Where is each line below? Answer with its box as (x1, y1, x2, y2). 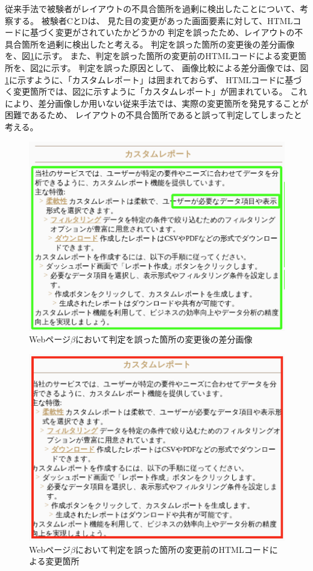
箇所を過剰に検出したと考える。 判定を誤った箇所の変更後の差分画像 (21, 37, 295, 50)
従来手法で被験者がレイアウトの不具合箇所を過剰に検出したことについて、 (5, 2, 300, 14)
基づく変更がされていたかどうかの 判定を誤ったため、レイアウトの (30, 26, 295, 39)
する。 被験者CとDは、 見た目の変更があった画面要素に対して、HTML (13, 14, 293, 27)
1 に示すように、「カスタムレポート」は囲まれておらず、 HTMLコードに (5, 73, 285, 86)
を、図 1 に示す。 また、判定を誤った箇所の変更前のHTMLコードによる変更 (5, 49, 299, 62)
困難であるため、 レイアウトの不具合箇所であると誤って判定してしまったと (5, 109, 302, 121)
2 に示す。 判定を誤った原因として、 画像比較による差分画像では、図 (39, 61, 309, 74)
